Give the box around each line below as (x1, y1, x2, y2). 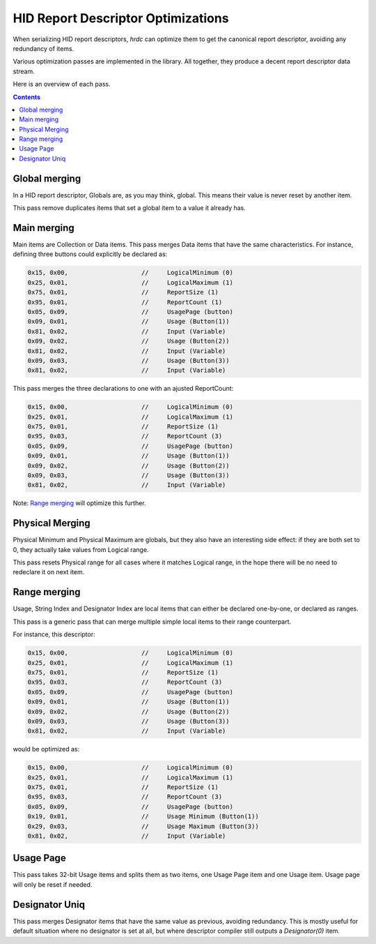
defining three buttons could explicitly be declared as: (13, 250, 168, 258)
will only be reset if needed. (13, 880, 93, 889)
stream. (13, 67, 35, 75)
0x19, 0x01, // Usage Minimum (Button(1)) (27, 813, 259, 821)
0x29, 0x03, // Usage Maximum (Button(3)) (27, 822, 259, 830)
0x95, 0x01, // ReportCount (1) (27, 298, 223, 306)
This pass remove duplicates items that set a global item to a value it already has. (13, 204, 246, 212)
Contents (13, 93, 41, 101)
